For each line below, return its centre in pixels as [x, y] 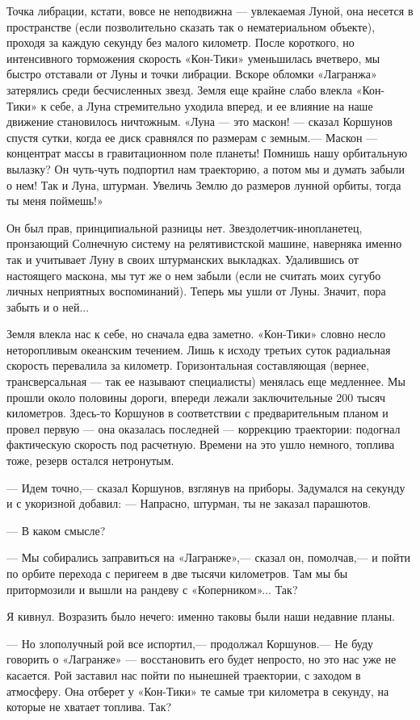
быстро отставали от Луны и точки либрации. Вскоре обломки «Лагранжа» [192, 74]
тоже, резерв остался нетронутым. [90, 460]
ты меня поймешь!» [55, 201]
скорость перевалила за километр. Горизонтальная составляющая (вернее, [188, 365]
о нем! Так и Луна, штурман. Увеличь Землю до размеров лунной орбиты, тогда [204, 184]
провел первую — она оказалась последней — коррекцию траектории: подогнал [204, 428]
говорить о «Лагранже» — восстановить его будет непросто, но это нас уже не [202, 659]
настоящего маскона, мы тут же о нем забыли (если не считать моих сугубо [194, 275]
